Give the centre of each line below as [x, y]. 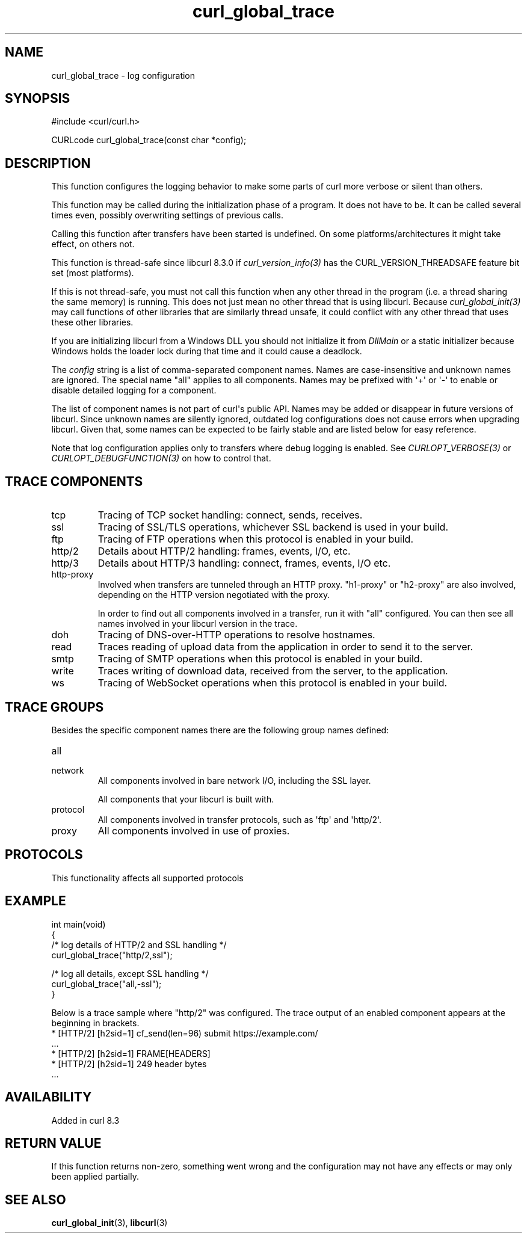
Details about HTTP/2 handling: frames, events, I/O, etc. [224, 551]
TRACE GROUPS [54, 707]
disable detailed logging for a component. [134, 390]
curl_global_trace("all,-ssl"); [106, 984]
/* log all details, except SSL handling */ [130, 973]
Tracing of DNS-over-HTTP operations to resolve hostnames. [236, 635]
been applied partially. [95, 1177]
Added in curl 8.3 [85, 1120]
